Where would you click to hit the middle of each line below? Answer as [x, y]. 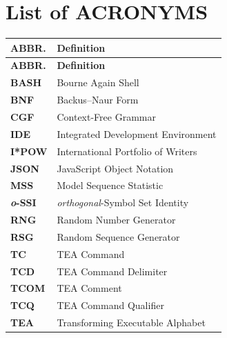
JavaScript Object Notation [115, 168]
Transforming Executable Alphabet [131, 322]
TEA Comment [89, 288]
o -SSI [23, 202]
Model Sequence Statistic [110, 185]
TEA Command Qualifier [110, 305]
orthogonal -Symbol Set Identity [123, 202]
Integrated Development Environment [137, 133]
